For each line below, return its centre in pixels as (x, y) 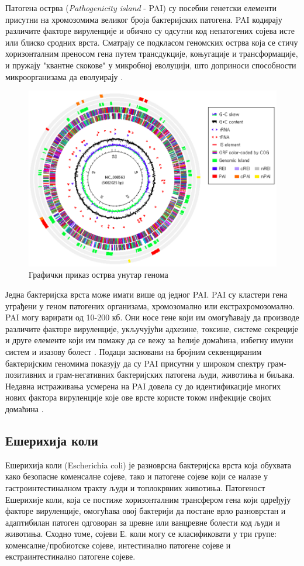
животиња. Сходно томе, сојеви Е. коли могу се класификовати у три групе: (141, 534)
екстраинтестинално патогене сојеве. (70, 556)
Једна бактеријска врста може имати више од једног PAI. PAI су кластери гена (146, 294)
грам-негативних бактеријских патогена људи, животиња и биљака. (175, 375)
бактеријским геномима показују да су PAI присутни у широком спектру (135, 363)
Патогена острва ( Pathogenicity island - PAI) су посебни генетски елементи (141, 8)
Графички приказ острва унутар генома (99, 275)
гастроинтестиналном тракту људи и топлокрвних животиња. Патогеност (135, 487)
